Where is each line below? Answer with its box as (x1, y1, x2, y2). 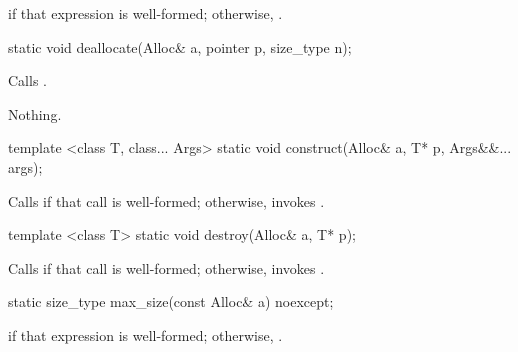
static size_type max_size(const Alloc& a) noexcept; (8, 291, 334, 312)
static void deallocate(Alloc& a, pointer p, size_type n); (8, 36, 352, 57)
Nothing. (8, 103, 62, 124)
